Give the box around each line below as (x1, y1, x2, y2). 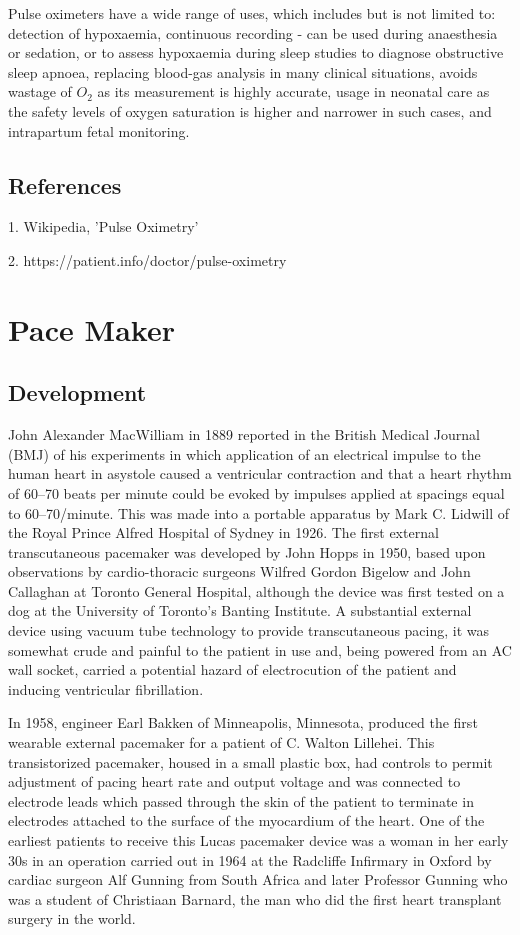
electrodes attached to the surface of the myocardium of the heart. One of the (8, 810, 485, 831)
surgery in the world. (8, 908, 136, 929)
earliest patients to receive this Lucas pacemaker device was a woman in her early (8, 830, 509, 850)
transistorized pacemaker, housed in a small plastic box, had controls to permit (8, 751, 493, 772)
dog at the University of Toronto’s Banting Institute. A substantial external (8, 600, 472, 621)
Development (8, 377, 147, 408)
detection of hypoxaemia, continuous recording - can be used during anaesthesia (8, 22, 498, 43)
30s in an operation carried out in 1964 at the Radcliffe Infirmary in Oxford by (8, 849, 492, 870)
